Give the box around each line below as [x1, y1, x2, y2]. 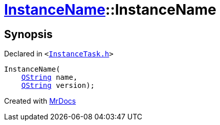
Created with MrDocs [4, 97, 76, 106]
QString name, [21, 73, 78, 82]
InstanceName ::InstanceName [4, 1, 216, 18]
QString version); [21, 81, 95, 90]
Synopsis [4, 27, 53, 41]
